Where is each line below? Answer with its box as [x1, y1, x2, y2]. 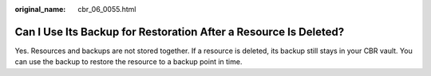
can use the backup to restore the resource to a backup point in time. [14, 57, 243, 66]
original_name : [14, 5, 66, 13]
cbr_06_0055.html [77, 5, 136, 13]
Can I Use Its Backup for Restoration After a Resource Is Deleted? [14, 25, 345, 39]
